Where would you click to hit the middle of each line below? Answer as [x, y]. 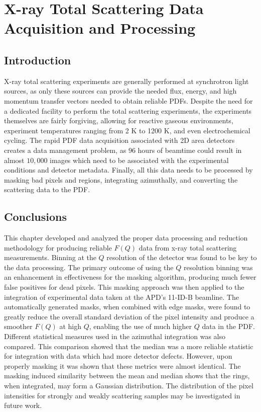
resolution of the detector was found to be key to [182, 257]
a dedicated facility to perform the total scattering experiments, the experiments [128, 110]
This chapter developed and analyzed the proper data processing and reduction [126, 238]
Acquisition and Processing [100, 28]
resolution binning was [218, 267]
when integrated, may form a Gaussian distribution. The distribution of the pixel [129, 385]
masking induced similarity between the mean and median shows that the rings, [127, 376]
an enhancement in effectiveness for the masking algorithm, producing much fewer [130, 277]
